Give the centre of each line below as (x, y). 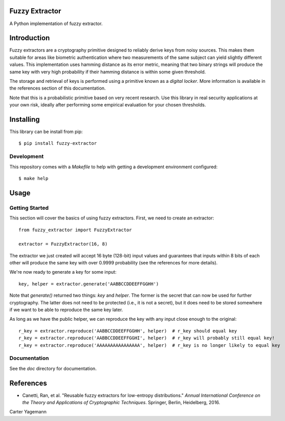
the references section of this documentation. (58, 88)
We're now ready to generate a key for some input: (63, 272)
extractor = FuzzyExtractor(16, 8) (63, 244)
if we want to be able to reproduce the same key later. (66, 310)
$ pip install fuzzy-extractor (58, 143)
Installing (25, 119)
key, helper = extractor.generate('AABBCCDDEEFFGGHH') (89, 284)
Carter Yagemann (28, 412)
